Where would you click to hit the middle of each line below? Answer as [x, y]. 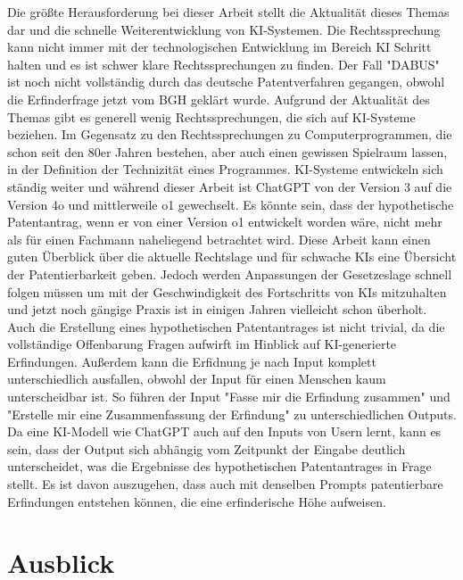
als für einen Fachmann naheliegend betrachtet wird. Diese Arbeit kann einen [219, 239]
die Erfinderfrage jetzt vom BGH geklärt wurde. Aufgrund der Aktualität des [219, 99]
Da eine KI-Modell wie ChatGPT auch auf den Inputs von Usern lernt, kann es [224, 431]
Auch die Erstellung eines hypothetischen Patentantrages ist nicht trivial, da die [226, 326]
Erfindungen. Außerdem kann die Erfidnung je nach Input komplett [192, 361]
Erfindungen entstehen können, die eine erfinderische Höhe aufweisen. [197, 501]
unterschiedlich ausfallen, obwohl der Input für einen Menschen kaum [197, 379]
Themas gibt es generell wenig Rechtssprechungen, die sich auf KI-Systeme [211, 116]
